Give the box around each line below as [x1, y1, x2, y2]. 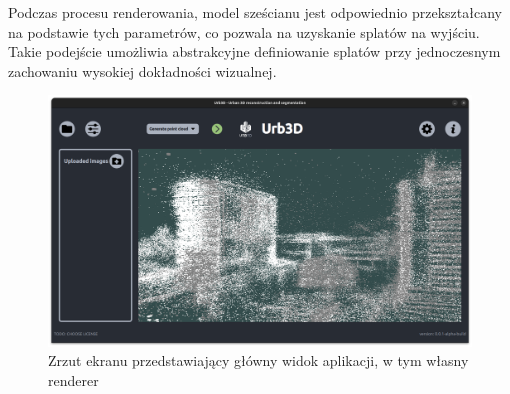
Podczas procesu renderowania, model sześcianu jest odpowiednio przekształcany [8, 2, 502, 22]
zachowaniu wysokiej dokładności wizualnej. [8, 60, 277, 81]
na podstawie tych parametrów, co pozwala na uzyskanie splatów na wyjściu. [8, 21, 480, 42]
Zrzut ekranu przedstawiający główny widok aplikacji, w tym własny [48, 350, 469, 371]
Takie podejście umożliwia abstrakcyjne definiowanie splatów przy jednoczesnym [8, 41, 501, 62]
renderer [48, 369, 99, 390]
